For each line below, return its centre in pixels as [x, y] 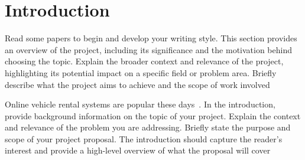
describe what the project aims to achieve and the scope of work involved [137, 84]
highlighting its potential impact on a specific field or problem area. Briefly [141, 72]
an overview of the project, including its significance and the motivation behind [148, 49]
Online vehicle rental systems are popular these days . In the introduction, [140, 104]
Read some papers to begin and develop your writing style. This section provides [151, 38]
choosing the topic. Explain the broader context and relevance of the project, [144, 61]
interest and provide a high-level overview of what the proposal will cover [138, 150]
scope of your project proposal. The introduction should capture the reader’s [144, 138]
